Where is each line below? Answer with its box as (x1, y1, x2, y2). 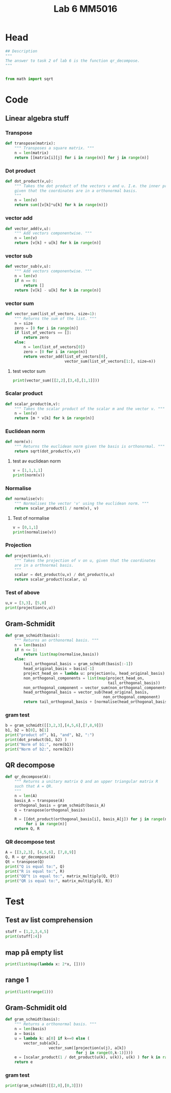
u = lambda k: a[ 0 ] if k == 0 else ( (14, 1036, 90, 1041)
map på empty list (5, 948, 64, 957)
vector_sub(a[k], (23, 1040, 60, 1046)
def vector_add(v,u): (5, 226, 51, 231)
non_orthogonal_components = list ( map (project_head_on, (23, 675, 145, 681)
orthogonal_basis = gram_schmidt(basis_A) (14, 803, 106, 808)
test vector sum (12, 368, 46, 374)
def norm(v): (5, 439, 33, 444)
